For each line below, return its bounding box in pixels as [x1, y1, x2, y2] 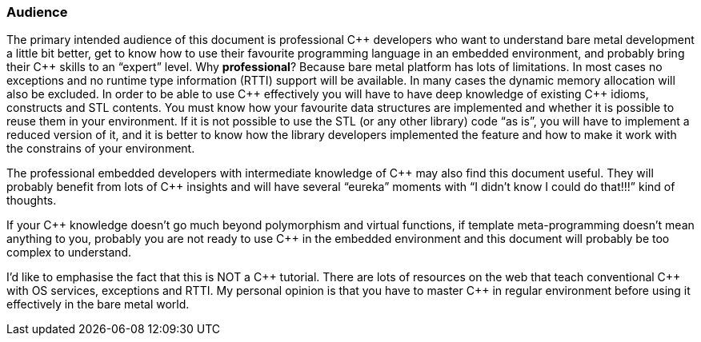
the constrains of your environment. [6, 141, 195, 156]
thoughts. [6, 193, 57, 208]
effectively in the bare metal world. [6, 297, 190, 312]
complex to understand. [6, 245, 132, 260]
